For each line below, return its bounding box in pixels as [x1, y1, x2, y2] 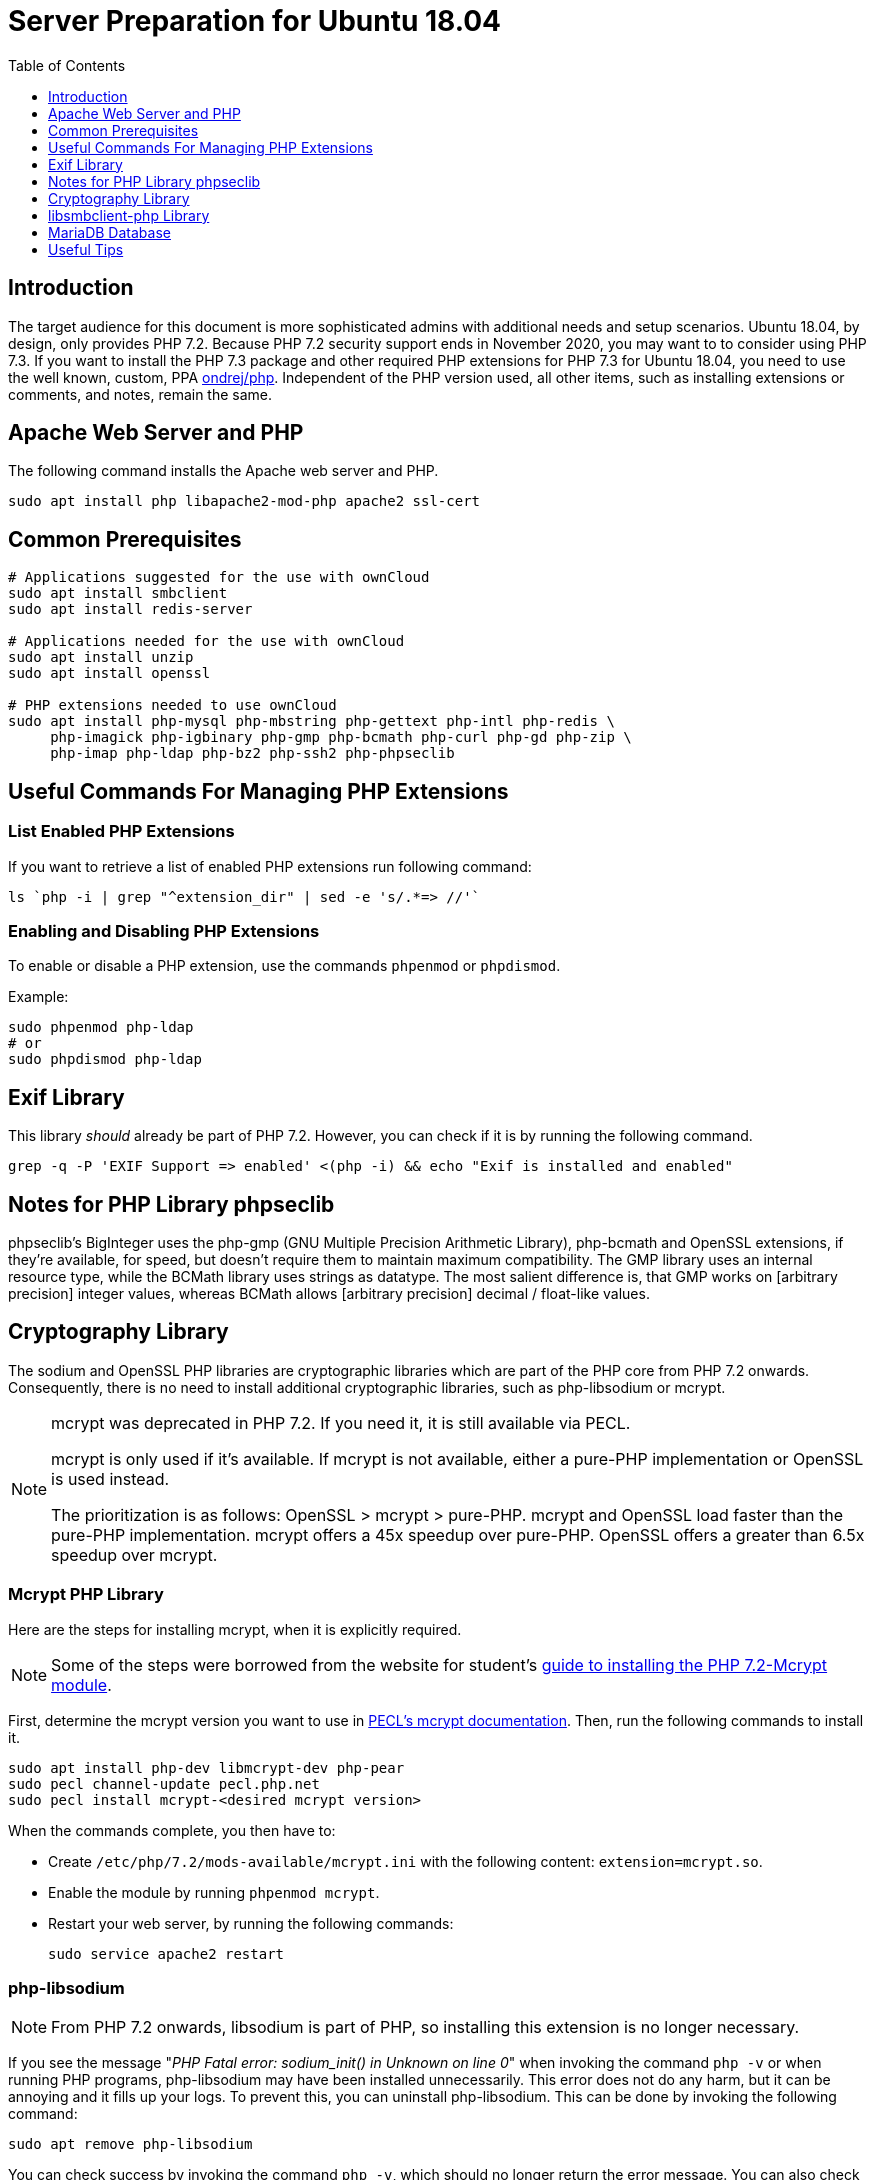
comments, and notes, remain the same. [8, 385, 273, 403]
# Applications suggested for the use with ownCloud [8, 569, 430, 586]
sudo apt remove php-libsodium [8, 2136, 253, 2153]
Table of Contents [8, 56, 126, 74]
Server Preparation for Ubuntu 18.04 [8, 4, 502, 38]
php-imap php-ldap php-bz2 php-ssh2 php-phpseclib [50, 745, 455, 762]
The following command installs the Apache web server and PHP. [8, 462, 439, 480]
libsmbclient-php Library [48, 206, 210, 224]
